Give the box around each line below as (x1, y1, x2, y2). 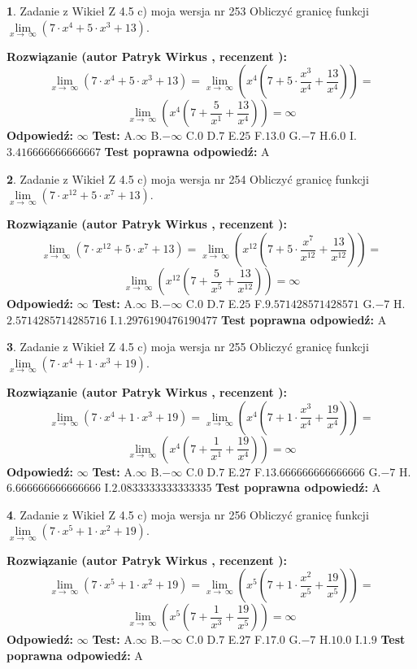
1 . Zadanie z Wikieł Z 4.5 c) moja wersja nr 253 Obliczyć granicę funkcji (7, 2, 369, 19)
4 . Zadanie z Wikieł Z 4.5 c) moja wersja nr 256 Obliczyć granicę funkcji (7, 506, 369, 523)
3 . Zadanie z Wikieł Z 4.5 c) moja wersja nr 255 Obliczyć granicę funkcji (7, 338, 369, 355)
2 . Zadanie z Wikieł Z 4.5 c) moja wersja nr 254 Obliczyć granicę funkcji (7, 170, 369, 187)
